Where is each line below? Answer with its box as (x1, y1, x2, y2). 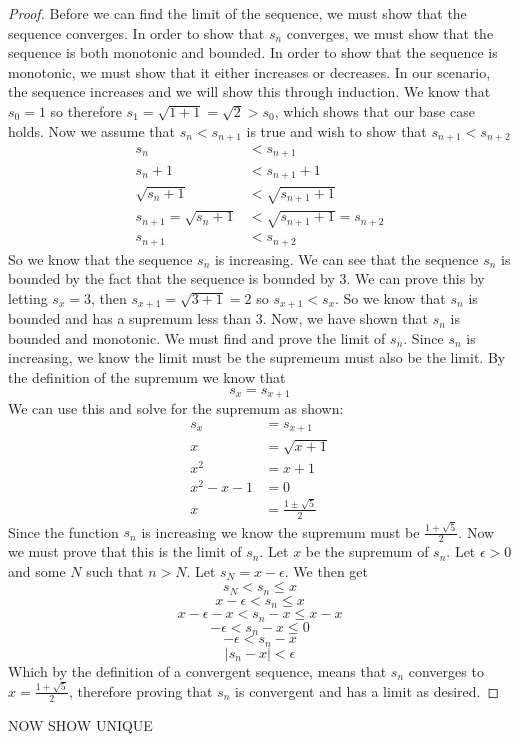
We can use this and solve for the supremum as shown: (8, 398, 344, 419)
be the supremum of (305, 541, 429, 562)
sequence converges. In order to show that (8, 22, 265, 43)
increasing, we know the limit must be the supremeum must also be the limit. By (8, 347, 506, 368)
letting (8, 287, 48, 308)
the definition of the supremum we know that (8, 367, 286, 388)
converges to (408, 660, 484, 681)
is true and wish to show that (246, 120, 427, 141)
